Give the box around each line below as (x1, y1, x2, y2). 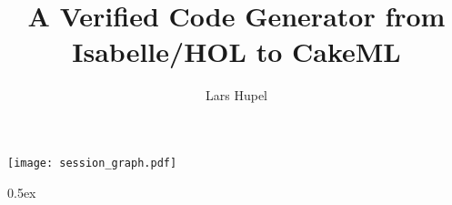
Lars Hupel (206, 86, 267, 105)
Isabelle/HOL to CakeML (72, 33, 401, 70)
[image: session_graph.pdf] (7, 156, 177, 169)
